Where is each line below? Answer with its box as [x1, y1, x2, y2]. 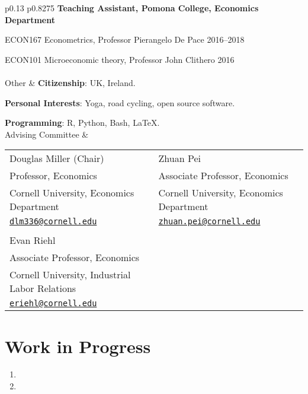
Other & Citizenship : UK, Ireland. [5, 76, 136, 88]
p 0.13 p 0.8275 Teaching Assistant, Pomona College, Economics [5, 2, 259, 14]
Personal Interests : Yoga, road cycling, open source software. [5, 96, 235, 109]
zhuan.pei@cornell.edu [158, 217, 261, 227]
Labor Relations [9, 281, 76, 295]
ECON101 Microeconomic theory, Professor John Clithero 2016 [5, 53, 235, 65]
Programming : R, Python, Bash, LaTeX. [5, 116, 160, 129]
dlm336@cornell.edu [9, 217, 97, 227]
